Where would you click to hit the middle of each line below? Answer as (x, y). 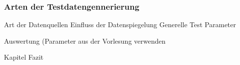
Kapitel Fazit (24, 57)
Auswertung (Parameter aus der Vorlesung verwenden (85, 41)
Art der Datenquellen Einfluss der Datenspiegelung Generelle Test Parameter (120, 24)
